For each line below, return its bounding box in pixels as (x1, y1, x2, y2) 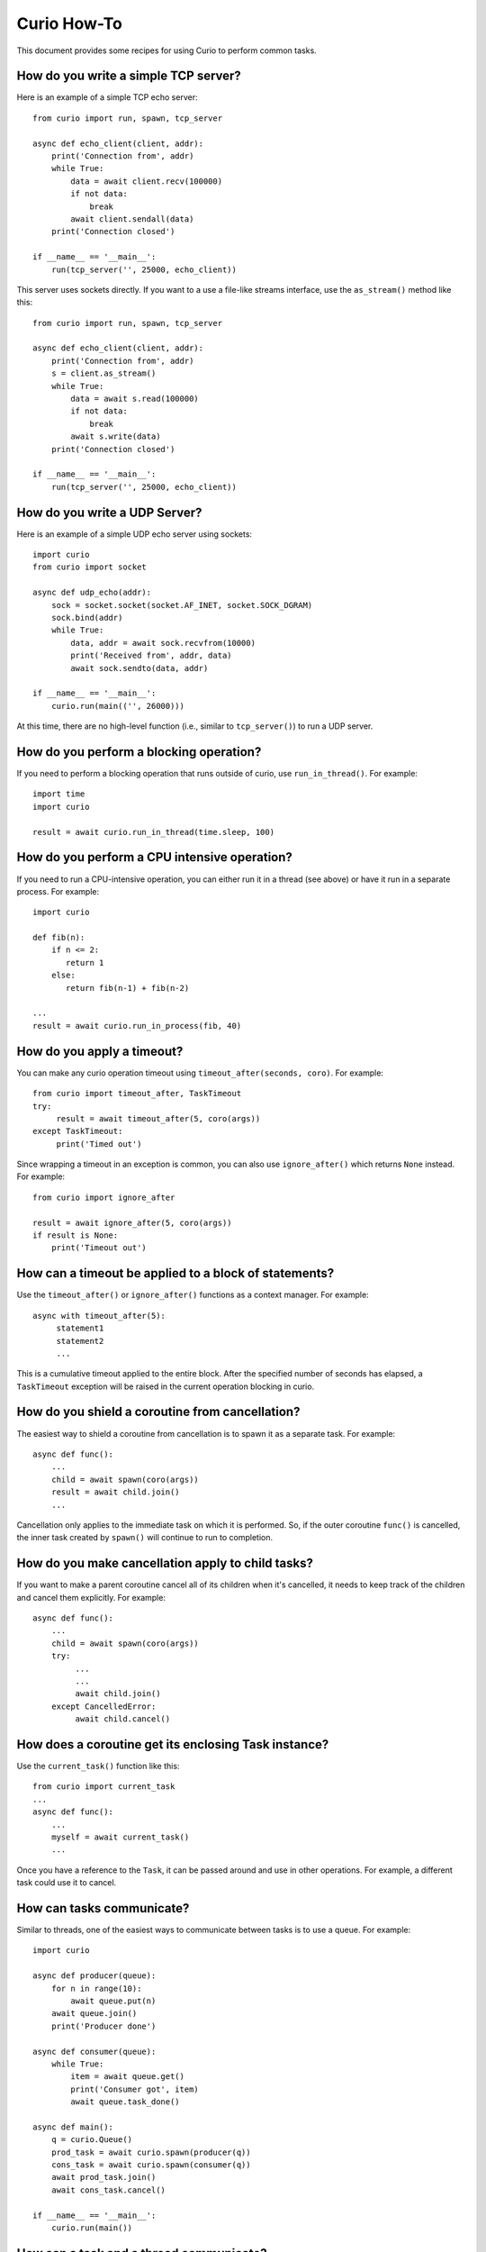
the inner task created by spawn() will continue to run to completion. (16, 1532, 274, 1543)
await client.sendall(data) (70, 213, 194, 224)
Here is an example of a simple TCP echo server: (16, 92, 198, 103)
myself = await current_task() (50, 1831, 190, 1842)
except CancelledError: (50, 1701, 157, 1712)
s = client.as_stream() (50, 368, 157, 378)
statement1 (56, 1323, 104, 1333)
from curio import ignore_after (32, 1192, 175, 1203)
